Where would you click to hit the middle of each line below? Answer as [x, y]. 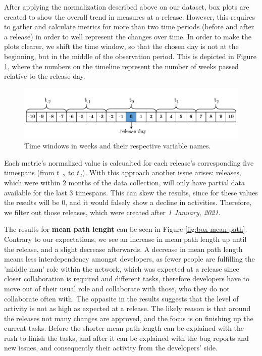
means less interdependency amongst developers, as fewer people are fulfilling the [129, 259]
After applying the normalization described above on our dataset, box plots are [127, 7]
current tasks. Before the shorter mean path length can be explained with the [124, 328]
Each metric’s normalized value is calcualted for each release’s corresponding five [129, 162]
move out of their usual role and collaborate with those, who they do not [117, 288]
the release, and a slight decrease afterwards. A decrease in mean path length [123, 249]
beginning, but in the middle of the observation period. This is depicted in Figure [130, 56]
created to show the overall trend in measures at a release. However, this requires [129, 16]
